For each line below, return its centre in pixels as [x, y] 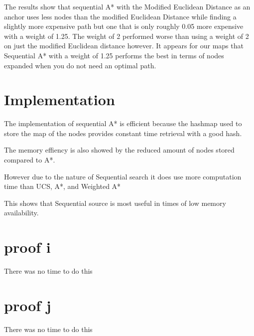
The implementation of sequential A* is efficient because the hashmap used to [123, 123]
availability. [21, 213]
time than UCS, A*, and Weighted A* [63, 186]
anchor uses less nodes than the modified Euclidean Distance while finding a [120, 16]
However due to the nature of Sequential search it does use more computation [123, 176]
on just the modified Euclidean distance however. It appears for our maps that [124, 46]
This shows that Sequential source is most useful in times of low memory [115, 203]
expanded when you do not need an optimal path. [80, 65]
